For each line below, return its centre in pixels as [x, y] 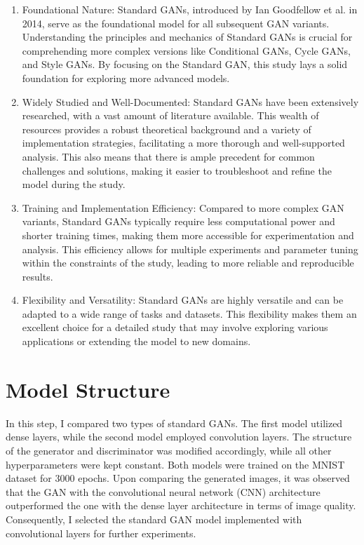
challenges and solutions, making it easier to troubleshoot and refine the [177, 170]
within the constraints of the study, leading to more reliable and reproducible [188, 263]
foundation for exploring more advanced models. [126, 78]
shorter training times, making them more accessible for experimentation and [188, 235]
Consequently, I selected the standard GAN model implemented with [154, 519]
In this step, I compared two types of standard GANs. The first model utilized [174, 423]
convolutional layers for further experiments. [101, 533]
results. [38, 276]
